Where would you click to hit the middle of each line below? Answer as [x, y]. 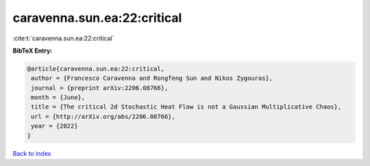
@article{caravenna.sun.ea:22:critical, [96, 69]
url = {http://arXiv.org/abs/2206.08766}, [103, 116]
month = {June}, [58, 98]
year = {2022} [54, 126]
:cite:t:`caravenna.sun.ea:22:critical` [63, 38]
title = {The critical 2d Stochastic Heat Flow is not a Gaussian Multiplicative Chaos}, [186, 107]
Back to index [32, 153]
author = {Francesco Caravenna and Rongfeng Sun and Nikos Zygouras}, [152, 78]
